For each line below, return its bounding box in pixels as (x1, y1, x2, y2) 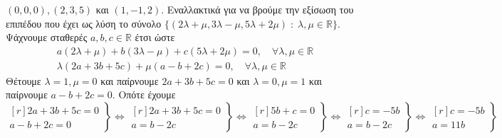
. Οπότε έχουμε (112, 87, 176, 102)
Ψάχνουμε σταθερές (6, 30, 88, 45)
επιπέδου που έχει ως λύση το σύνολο (6, 16, 162, 30)
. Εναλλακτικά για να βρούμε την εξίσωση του (161, 2, 354, 16)
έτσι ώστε (135, 30, 175, 45)
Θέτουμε (6, 73, 41, 88)
